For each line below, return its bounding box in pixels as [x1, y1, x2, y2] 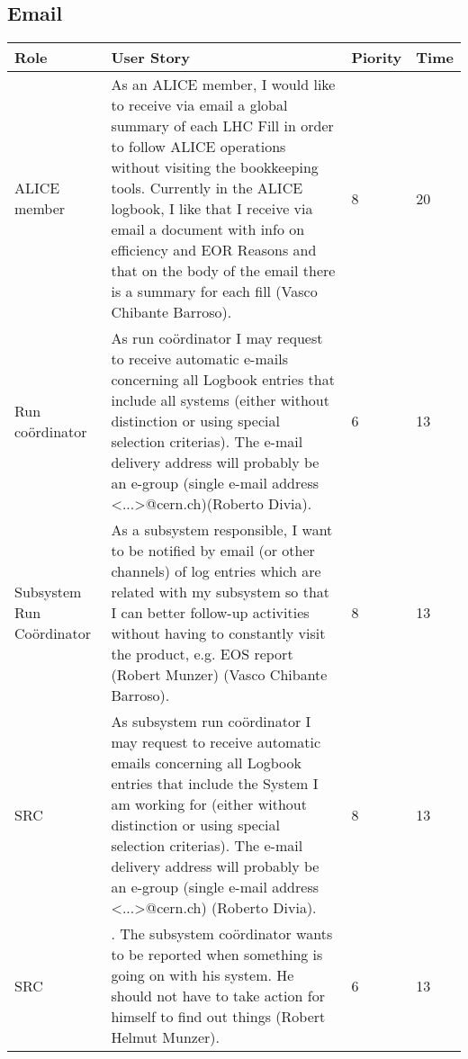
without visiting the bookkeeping [111, 157, 319, 178]
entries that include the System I [111, 773, 319, 794]
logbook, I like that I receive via [111, 198, 313, 220]
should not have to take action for [111, 985, 325, 1007]
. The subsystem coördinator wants [111, 923, 333, 945]
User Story [111, 47, 190, 68]
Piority [351, 47, 402, 68]
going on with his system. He [111, 965, 294, 986]
